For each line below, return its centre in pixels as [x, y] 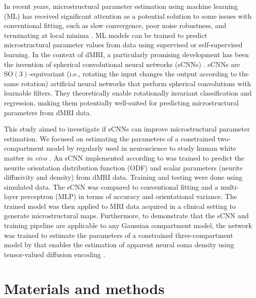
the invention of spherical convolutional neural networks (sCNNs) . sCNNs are [122, 64]
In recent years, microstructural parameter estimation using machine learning [121, 6]
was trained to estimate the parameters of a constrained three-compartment [119, 235]
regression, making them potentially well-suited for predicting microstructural [121, 102]
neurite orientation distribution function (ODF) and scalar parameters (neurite [123, 167]
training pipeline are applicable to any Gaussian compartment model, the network [128, 225]
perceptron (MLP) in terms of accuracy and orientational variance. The [129, 196]
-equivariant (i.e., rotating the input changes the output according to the [139, 74]
